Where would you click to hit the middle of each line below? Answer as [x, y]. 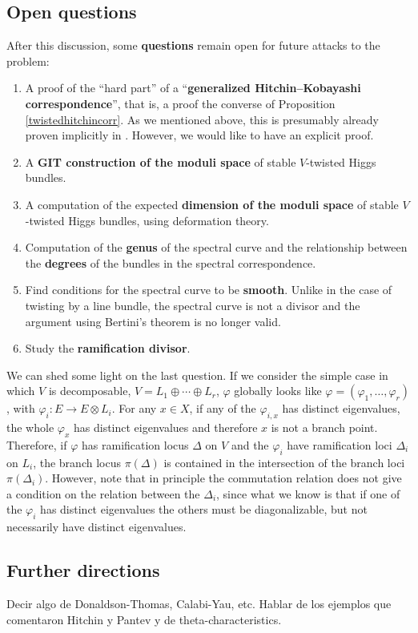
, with [21, 408]
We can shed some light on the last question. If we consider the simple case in [197, 375]
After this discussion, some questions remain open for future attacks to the [193, 45]
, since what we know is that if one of [308, 493]
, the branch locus [77, 462]
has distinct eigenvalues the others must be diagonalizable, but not [204, 509]
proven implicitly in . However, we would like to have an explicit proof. [199, 135]
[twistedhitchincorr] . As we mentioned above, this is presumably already [202, 119]
